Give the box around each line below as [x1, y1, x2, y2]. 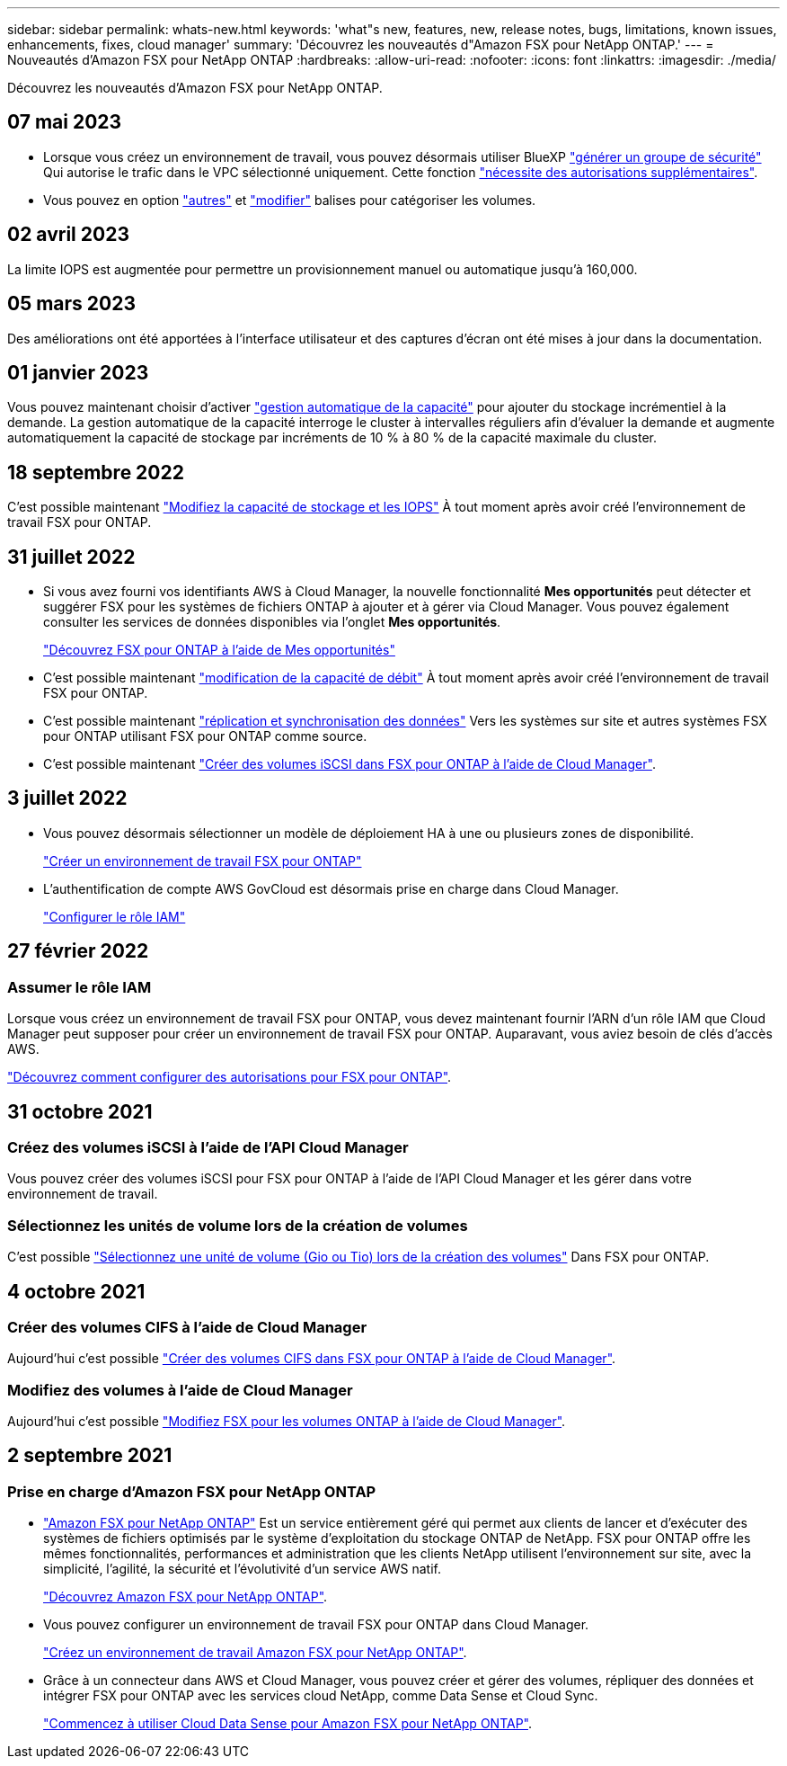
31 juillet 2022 [7, 545, 136, 568]
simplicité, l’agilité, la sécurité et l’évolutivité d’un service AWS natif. [43, 1561, 441, 1577]
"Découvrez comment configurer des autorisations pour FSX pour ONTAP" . [7, 1069, 452, 1085]
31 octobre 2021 [7, 1100, 153, 1123]
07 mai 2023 [7, 111, 122, 134]
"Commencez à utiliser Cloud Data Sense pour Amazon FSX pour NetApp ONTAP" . [43, 1716, 533, 1732]
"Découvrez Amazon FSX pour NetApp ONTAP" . [43, 1589, 328, 1605]
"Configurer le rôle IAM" [43, 908, 186, 924]
